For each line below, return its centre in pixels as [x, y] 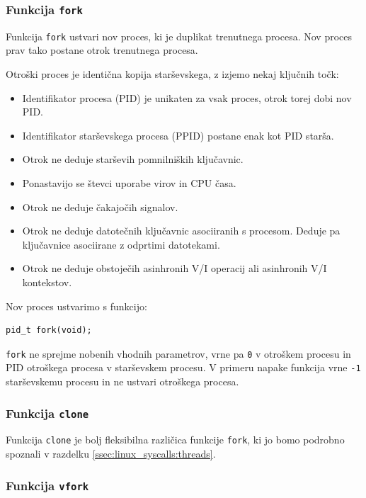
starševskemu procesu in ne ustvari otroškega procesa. [122, 381]
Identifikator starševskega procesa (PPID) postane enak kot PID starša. [178, 135]
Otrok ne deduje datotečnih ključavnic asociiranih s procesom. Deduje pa [181, 231]
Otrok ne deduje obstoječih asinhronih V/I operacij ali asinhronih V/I [175, 268]
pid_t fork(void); [49, 330]
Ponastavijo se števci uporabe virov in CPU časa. [129, 183]
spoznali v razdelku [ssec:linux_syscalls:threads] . [111, 454]
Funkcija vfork [47, 485]
